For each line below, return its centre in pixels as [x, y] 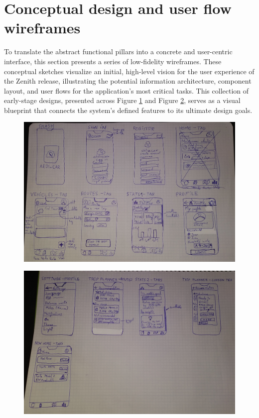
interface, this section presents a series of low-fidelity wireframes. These [113, 61]
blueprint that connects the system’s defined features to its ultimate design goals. [128, 110]
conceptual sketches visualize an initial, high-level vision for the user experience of [129, 71]
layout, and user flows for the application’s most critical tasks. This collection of [127, 90]
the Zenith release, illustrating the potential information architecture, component [128, 81]
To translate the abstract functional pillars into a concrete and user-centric [118, 52]
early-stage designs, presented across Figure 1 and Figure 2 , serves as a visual [122, 100]
